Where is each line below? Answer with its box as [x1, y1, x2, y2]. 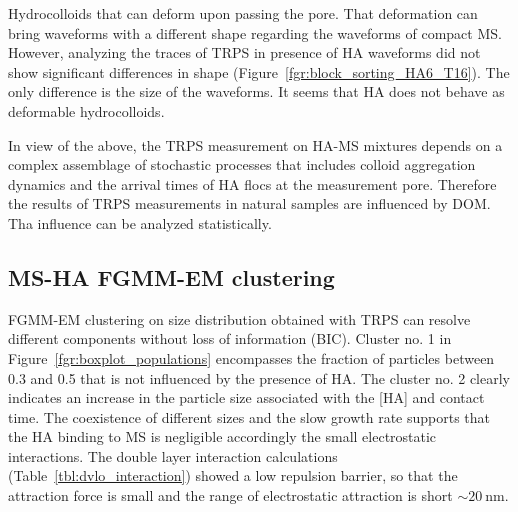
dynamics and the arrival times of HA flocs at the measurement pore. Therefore [8, 173, 497, 194]
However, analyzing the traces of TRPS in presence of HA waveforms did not [8, 42, 481, 63]
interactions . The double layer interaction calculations [8, 445, 338, 466]
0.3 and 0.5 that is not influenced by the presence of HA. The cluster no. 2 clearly [8, 367, 510, 388]
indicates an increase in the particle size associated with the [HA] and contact [8, 387, 485, 408]
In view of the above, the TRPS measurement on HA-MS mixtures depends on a [8, 134, 503, 155]
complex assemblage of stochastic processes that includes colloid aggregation [8, 154, 476, 175]
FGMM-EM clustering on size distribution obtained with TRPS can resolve [8, 308, 471, 329]
